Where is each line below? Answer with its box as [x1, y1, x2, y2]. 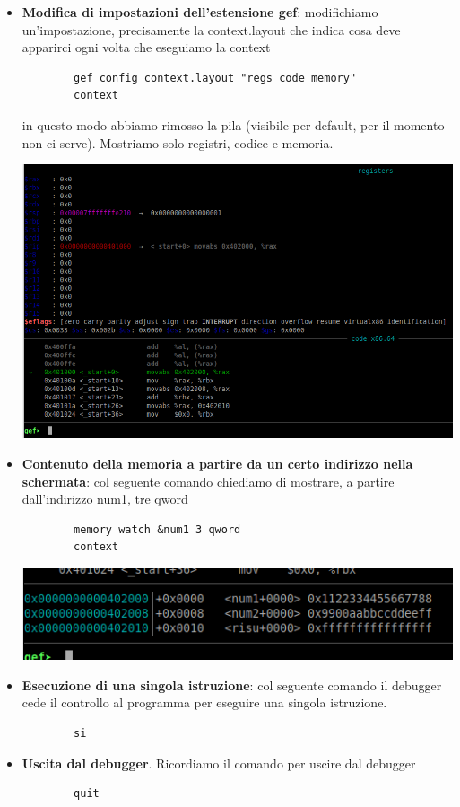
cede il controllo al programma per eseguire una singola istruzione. [22, 693, 387, 712]
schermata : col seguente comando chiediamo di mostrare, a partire [22, 471, 395, 490]
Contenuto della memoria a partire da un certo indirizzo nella [22, 454, 413, 473]
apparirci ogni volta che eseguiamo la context [22, 38, 271, 57]
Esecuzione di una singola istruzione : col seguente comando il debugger [22, 675, 442, 694]
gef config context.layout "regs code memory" [74, 71, 357, 84]
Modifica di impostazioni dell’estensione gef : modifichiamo [22, 3, 378, 21]
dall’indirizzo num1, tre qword [22, 489, 188, 508]
